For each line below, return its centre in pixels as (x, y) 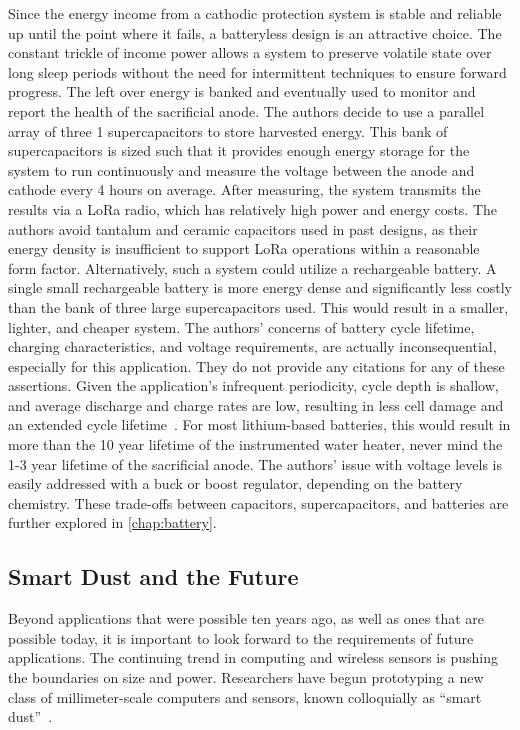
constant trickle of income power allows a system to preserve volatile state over (250, 52)
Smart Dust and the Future (153, 576)
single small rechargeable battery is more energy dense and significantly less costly (260, 287)
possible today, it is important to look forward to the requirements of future (241, 637)
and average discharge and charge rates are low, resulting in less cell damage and (256, 404)
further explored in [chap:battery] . (112, 522)
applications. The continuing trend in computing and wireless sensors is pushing (253, 657)
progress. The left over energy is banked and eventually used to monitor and (242, 91)
